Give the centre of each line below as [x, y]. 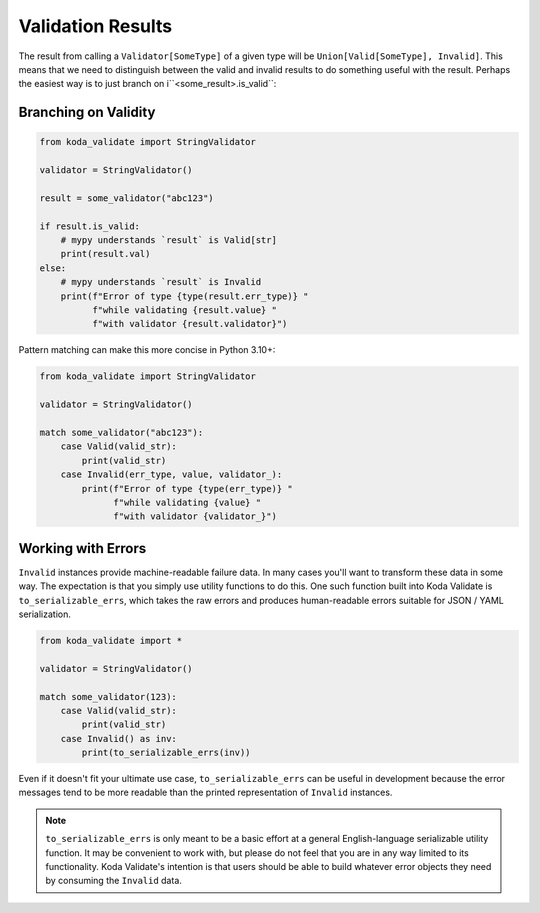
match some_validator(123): [108, 696]
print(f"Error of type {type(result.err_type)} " [184, 296]
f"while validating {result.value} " [184, 310]
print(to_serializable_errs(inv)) [166, 753]
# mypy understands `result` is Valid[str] [168, 240]
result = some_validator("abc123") [126, 198]
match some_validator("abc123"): [121, 432]
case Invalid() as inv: [118, 738]
